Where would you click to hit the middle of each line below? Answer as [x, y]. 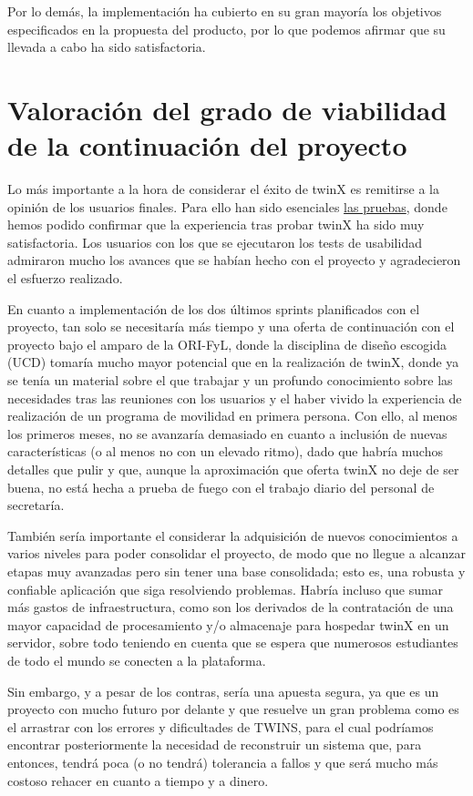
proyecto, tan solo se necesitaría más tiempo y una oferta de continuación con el [231, 327]
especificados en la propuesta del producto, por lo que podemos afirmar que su [226, 29]
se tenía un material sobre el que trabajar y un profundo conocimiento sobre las [230, 380]
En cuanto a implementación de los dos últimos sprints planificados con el [214, 308]
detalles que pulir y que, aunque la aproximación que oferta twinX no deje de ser [233, 469]
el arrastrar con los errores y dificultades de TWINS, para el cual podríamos [221, 726]
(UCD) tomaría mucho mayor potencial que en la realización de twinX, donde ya [233, 362]
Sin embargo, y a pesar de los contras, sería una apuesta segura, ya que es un [223, 691]
